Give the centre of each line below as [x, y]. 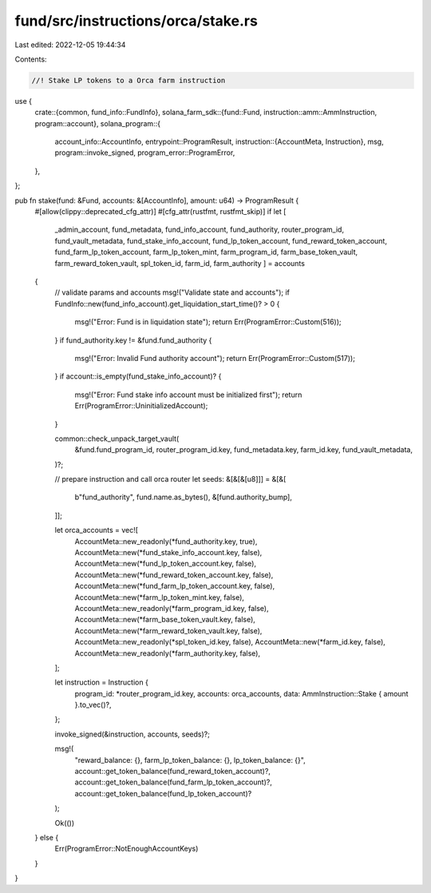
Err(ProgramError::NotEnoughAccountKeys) [127, 849]
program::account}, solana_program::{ [98, 123]
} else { [47, 837]
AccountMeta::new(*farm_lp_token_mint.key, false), [160, 597]
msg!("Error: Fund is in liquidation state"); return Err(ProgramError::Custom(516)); [208, 322]
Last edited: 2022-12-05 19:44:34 [70, 45]
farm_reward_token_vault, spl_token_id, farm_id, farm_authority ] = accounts [180, 263]
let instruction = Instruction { [102, 682]
